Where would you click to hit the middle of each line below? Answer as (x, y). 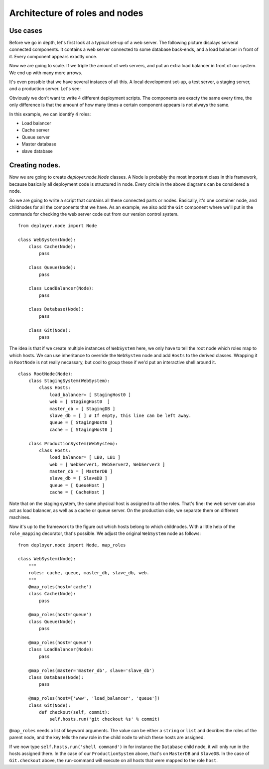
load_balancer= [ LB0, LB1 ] (85, 457)
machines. (20, 517)
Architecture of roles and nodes (76, 13)
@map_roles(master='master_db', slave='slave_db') (91, 670)
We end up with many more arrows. (46, 73)
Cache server (36, 130)
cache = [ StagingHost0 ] (81, 429)
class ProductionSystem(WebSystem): (73, 444)
